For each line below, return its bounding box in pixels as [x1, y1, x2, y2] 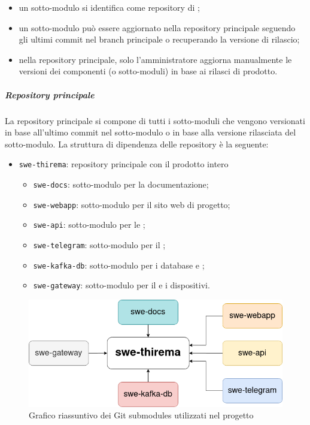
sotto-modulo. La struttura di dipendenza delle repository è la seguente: [5, 137, 269, 150]
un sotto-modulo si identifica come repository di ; [19, 1, 200, 13]
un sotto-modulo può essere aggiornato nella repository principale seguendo [19, 21, 296, 34]
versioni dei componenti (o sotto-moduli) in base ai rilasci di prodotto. [19, 65, 278, 77]
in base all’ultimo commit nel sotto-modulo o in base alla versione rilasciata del [5, 126, 296, 138]
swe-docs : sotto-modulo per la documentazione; [33, 177, 209, 190]
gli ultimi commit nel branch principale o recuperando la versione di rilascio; [19, 33, 300, 46]
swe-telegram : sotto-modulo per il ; [33, 238, 166, 251]
